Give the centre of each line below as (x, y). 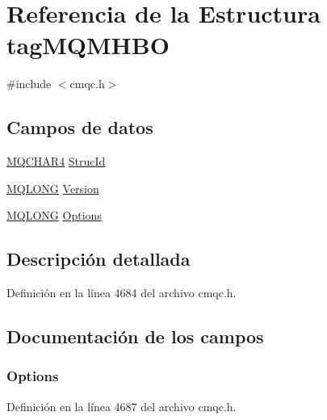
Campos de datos (80, 127)
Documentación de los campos (135, 336)
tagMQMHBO (88, 45)
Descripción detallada (99, 259)
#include (29, 84)
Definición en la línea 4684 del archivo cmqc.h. (122, 293)
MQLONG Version (53, 188)
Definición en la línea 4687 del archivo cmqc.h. (122, 406)
